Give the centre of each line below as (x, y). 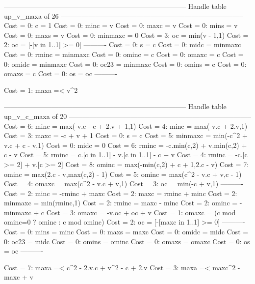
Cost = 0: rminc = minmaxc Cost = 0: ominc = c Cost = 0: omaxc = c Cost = (124, 54)
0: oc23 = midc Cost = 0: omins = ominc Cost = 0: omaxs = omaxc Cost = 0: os (127, 241)
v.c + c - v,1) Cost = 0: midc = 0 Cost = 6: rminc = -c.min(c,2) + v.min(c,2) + (126, 145)
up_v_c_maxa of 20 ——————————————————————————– (127, 116)
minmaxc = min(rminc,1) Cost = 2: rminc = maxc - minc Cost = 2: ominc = (121, 203)
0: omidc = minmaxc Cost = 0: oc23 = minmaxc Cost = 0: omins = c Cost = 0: (125, 64)
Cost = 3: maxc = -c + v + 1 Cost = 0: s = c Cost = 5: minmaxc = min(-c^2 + (126, 135)
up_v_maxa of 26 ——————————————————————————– (124, 15)
